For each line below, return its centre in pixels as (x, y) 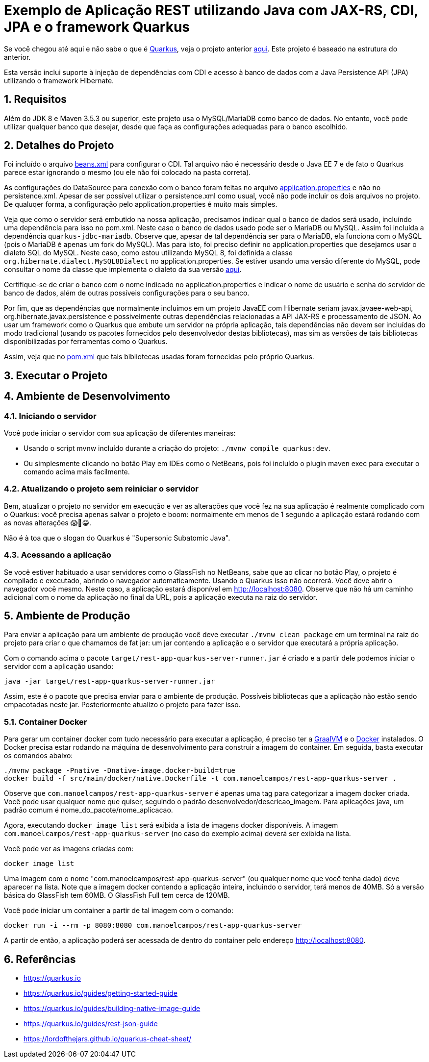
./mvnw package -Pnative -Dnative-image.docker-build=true (120, 771)
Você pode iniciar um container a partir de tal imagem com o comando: (119, 911)
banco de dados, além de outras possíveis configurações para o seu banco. (127, 293)
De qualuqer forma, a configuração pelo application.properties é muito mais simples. (141, 204)
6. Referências (40, 959)
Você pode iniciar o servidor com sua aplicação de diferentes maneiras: (120, 433)
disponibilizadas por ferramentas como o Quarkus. (86, 342)
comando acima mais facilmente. (77, 472)
